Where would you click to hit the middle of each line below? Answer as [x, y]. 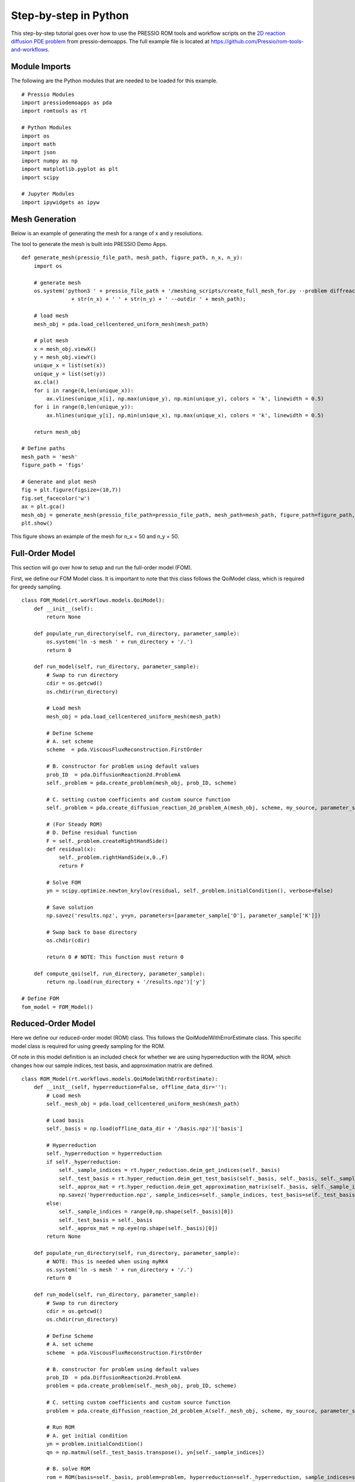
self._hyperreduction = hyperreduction [104, 1154]
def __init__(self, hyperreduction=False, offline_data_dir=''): [130, 1087]
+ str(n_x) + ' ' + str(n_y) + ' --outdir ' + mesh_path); [159, 299]
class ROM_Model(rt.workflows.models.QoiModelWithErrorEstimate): [120, 1079]
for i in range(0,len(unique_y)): [84, 407]
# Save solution [70, 907]
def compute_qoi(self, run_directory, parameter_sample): [120, 973]
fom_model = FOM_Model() [57, 1007]
